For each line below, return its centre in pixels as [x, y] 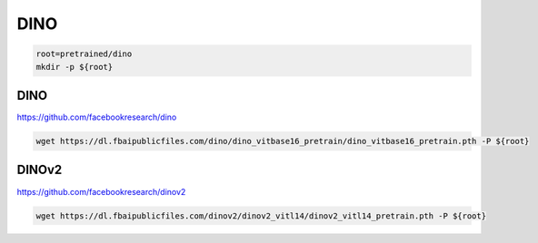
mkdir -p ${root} [75, 67]
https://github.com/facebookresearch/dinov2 [101, 191]
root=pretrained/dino [84, 54]
